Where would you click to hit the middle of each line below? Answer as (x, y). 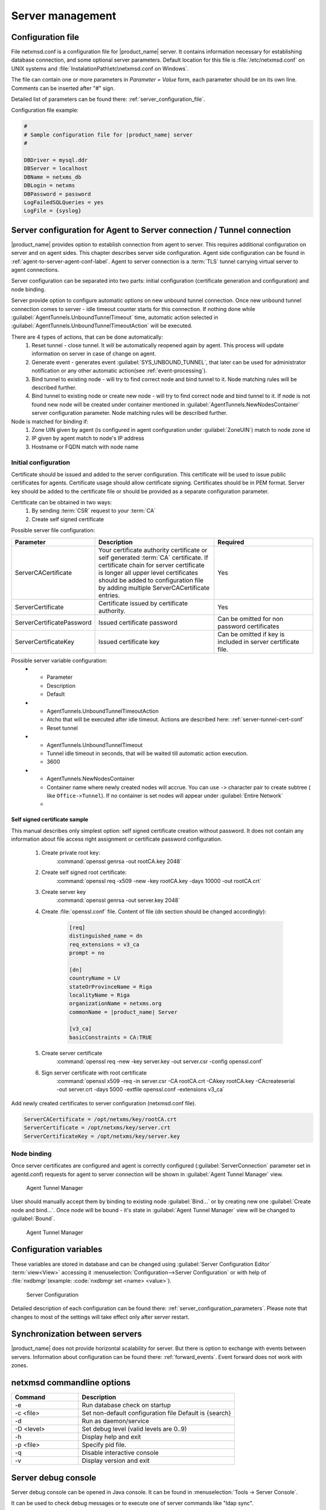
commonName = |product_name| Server (123, 1012)
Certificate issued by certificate (143, 603)
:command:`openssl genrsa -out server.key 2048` (118, 901)
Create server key (64, 892)
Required (231, 542)
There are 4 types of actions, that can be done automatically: (87, 337)
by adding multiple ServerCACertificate (154, 588)
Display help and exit (111, 1437)
